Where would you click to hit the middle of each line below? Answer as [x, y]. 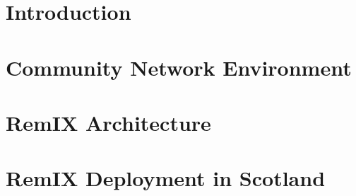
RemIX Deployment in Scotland [166, 178]
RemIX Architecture [108, 122]
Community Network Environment [179, 67]
